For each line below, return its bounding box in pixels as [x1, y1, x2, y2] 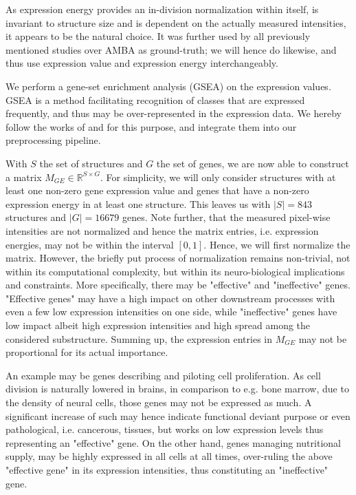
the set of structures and [39, 156, 143, 170]
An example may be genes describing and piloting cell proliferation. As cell [5, 368, 321, 382]
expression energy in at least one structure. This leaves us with [5, 196, 271, 211]
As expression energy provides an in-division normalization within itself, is [5, 2, 319, 16]
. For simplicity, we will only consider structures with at [100, 169, 336, 184]
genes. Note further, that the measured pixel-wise [122, 210, 331, 224]
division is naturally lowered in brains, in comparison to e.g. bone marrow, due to [5, 381, 349, 396]
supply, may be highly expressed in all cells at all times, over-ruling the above [5, 449, 333, 463]
